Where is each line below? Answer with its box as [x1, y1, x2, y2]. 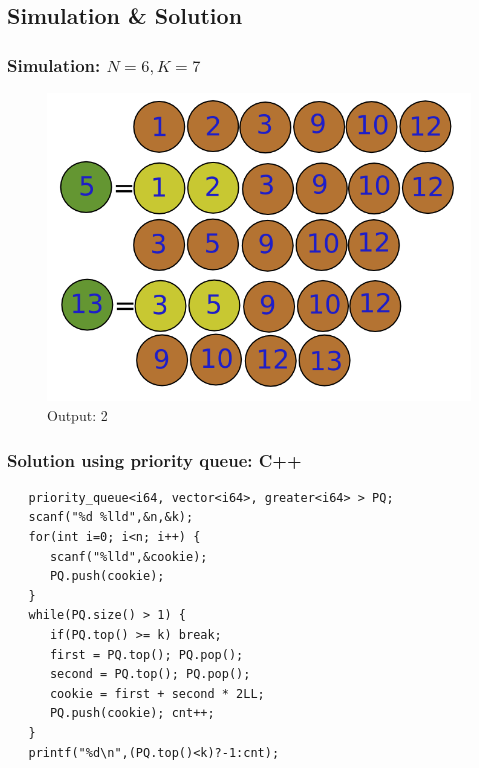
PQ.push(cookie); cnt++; [49, 706, 215, 721]
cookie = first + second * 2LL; [49, 686, 265, 701]
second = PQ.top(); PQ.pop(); [49, 667, 251, 682]
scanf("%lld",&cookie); [49, 549, 208, 564]
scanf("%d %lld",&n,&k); [28, 510, 194, 525]
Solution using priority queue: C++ [7, 447, 302, 472]
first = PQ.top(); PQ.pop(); [49, 647, 244, 662]
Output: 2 [47, 405, 108, 426]
